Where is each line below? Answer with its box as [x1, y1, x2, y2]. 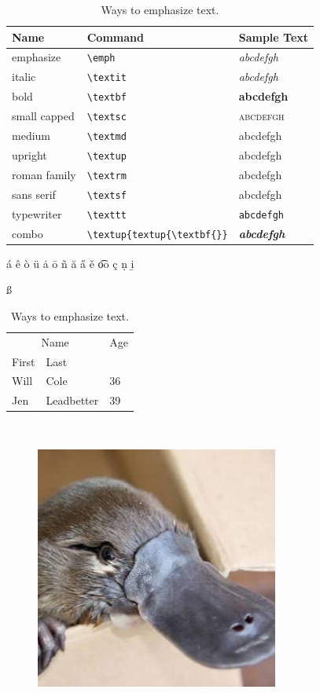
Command [86, 28, 144, 45]
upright [12, 147, 47, 163]
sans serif [12, 185, 56, 202]
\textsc [86, 112, 127, 123]
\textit [86, 72, 127, 84]
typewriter [12, 205, 62, 222]
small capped [12, 108, 75, 124]
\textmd [86, 131, 127, 143]
